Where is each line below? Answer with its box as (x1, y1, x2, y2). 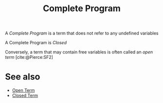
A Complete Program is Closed (5, 40, 67, 46)
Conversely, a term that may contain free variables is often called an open (5, 49, 153, 55)
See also (5, 71, 40, 83)
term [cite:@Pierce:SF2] (5, 54, 54, 60)
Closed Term (12, 93, 38, 99)
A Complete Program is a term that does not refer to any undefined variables (5, 30, 159, 36)
